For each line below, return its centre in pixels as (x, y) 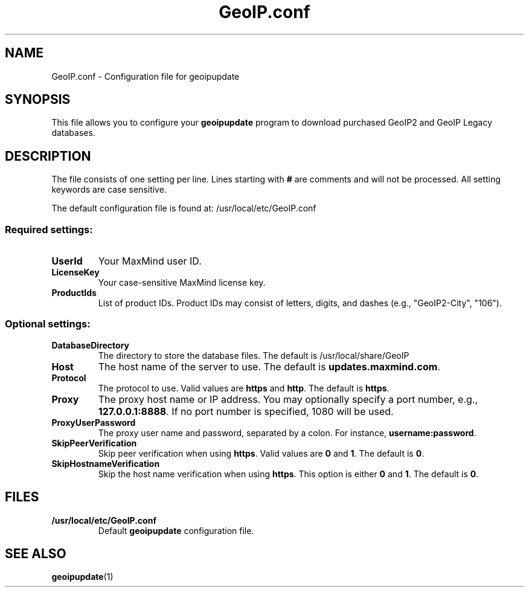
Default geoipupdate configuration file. (176, 530)
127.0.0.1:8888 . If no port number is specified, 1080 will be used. (246, 411)
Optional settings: (48, 324)
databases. (73, 133)
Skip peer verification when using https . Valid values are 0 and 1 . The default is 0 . (261, 453)
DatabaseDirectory (90, 345)
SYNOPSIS (38, 100)
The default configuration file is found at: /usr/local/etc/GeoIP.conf (184, 208)
